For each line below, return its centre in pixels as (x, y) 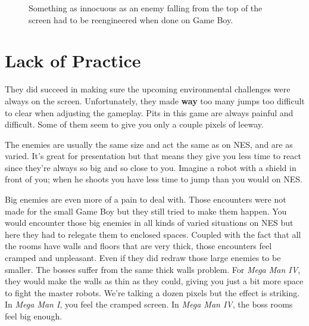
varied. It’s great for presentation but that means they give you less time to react (153, 156)
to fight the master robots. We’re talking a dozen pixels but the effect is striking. (152, 292)
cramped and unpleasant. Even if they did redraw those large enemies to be (143, 258)
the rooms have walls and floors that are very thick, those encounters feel (138, 246)
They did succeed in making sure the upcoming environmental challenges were (148, 89)
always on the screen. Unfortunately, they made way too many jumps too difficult (155, 100)
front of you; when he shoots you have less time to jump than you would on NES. (154, 179)
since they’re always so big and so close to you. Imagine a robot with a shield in (151, 167)
